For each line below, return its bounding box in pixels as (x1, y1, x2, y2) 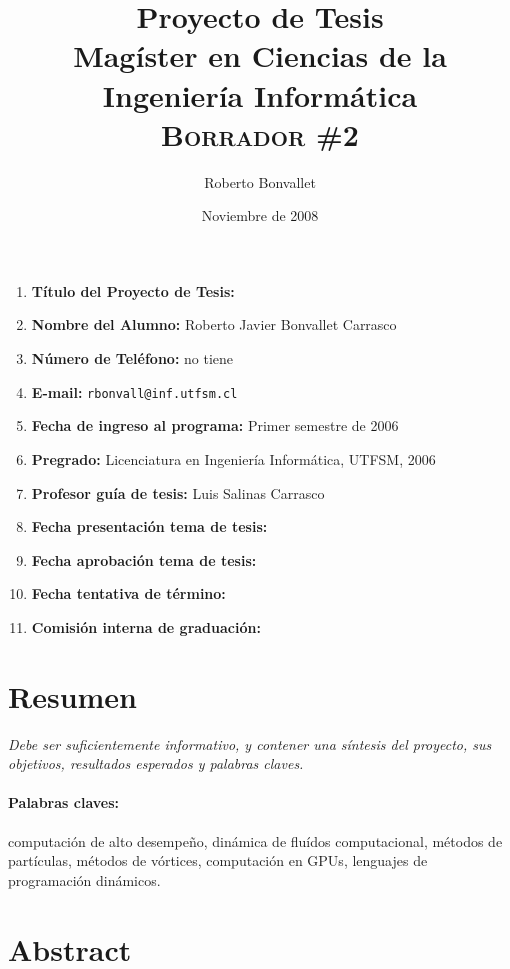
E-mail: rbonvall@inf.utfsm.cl (31, 381, 238, 402)
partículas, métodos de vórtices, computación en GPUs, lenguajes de (8, 850, 428, 871)
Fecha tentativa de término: (31, 583, 226, 604)
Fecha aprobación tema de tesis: (31, 549, 257, 570)
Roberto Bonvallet (204, 171, 316, 192)
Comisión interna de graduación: (31, 616, 261, 637)
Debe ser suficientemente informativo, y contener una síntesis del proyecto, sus (8, 733, 492, 754)
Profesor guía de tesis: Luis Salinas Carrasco (31, 482, 325, 503)
